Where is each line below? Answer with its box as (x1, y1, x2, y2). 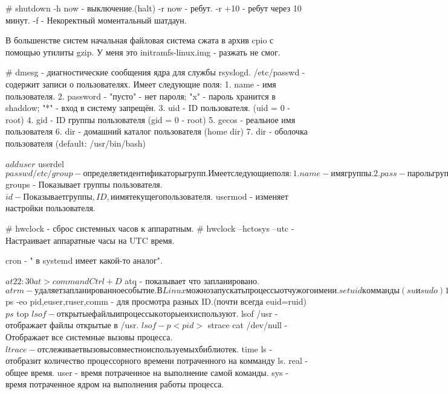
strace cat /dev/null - (207, 319, 288, 331)
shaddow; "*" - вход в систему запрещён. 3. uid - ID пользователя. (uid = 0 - (5, 101, 290, 114)
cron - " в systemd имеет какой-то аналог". (5, 254, 163, 267)
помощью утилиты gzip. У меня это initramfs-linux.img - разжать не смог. (5, 45, 281, 58)
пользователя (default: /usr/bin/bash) (5, 136, 146, 149)
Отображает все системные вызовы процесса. (5, 331, 173, 343)
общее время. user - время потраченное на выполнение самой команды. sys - (5, 366, 288, 378)
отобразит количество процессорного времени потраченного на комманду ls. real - (5, 354, 308, 367)
